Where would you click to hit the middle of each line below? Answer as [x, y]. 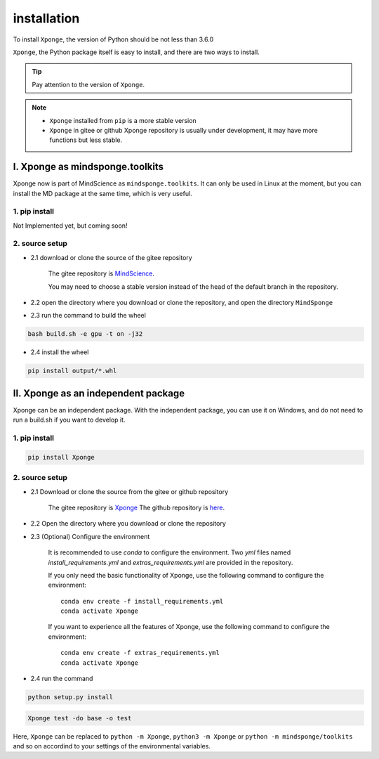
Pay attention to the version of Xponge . [88, 84]
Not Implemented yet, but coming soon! [70, 226]
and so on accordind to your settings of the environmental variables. [112, 746]
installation [46, 18]
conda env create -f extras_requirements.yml [140, 653]
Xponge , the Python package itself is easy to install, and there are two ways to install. [136, 52]
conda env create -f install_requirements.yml [142, 601]
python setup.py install [71, 697]
